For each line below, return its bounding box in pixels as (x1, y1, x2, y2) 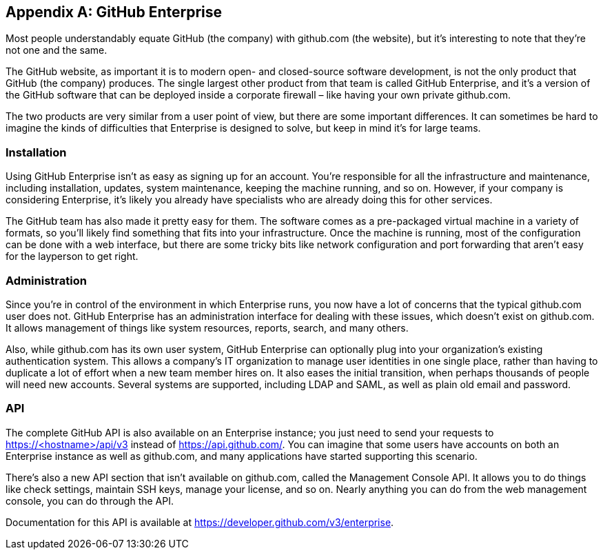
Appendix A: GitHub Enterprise (6, 3, 223, 21)
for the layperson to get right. (6, 250, 139, 263)
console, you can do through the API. (6, 494, 174, 507)
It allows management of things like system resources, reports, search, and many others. (6, 321, 409, 334)
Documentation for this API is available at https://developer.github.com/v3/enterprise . (6, 516, 394, 528)
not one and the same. (6, 44, 108, 57)
